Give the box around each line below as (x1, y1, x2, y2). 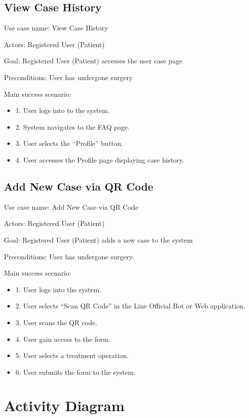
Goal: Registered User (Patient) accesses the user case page (4, 56, 183, 66)
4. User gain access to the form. (15, 334, 111, 344)
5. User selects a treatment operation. (15, 350, 129, 361)
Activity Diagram (4, 395, 125, 416)
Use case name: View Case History (4, 23, 108, 33)
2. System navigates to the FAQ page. (15, 121, 130, 132)
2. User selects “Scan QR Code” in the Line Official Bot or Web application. (15, 301, 246, 311)
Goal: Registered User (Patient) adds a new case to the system (4, 234, 193, 245)
